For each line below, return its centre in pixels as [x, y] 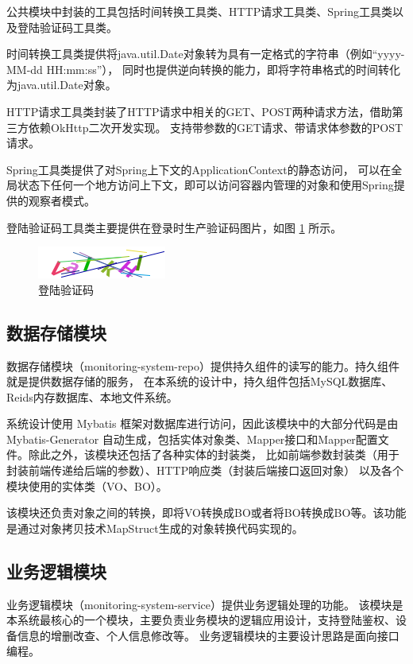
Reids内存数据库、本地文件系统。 [92, 396]
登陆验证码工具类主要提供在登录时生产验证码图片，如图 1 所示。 [174, 227]
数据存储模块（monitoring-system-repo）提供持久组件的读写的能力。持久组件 [203, 365]
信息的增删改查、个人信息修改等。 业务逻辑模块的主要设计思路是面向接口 [208, 635]
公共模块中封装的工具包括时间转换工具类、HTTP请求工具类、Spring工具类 [199, 11]
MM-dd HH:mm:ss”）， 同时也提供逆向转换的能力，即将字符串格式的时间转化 [203, 69]
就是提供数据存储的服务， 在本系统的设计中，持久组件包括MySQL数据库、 [200, 381]
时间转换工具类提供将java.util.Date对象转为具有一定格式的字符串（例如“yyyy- [206, 54]
